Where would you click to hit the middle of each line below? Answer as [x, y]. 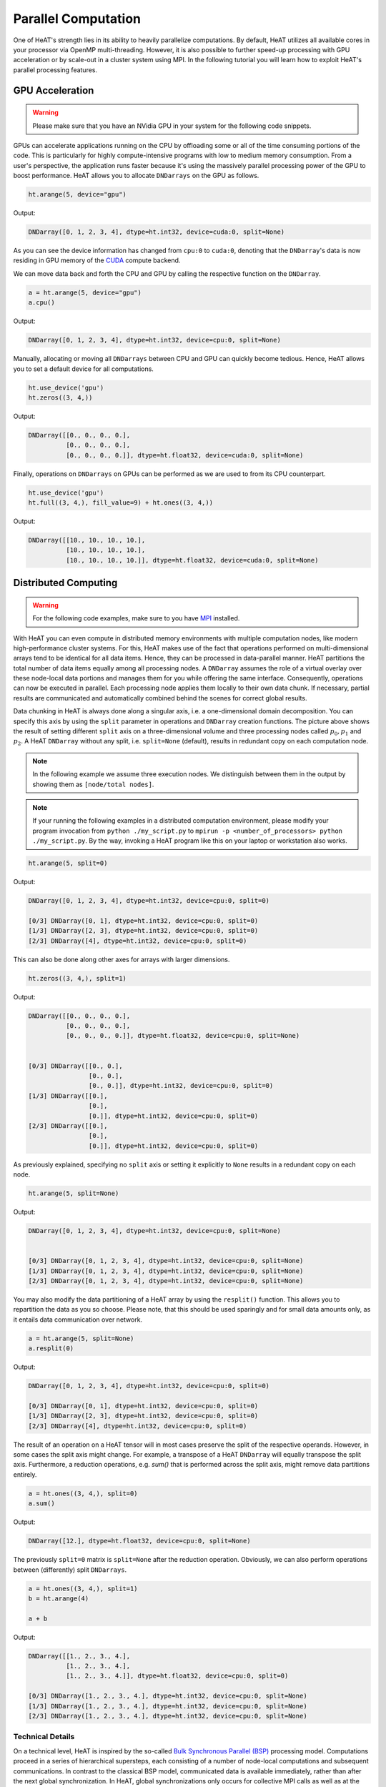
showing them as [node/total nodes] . [93, 784]
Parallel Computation [77, 19]
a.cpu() [41, 303]
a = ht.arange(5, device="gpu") [85, 292]
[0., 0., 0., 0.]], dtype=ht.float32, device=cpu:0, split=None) [183, 1036]
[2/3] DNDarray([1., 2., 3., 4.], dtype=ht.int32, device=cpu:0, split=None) [168, 1716]
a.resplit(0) [51, 1348]
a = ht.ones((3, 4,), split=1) [83, 1588]
